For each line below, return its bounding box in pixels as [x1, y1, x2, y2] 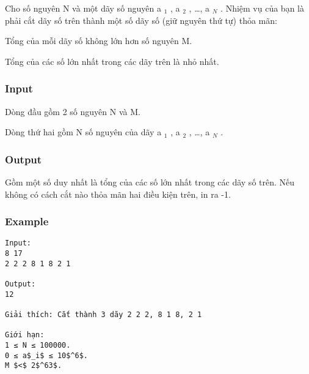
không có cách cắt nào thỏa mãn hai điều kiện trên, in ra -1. [5, 187, 231, 200]
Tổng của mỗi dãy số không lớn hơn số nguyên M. [5, 34, 192, 47]
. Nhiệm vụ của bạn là [220, 2, 304, 14]
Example [5, 214, 49, 229]
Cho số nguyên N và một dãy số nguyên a [5, 2, 162, 14]
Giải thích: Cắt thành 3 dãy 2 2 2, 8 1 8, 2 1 [5, 310, 202, 319]
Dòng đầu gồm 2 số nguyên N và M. [5, 105, 140, 118]
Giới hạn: [5, 331, 45, 340]
